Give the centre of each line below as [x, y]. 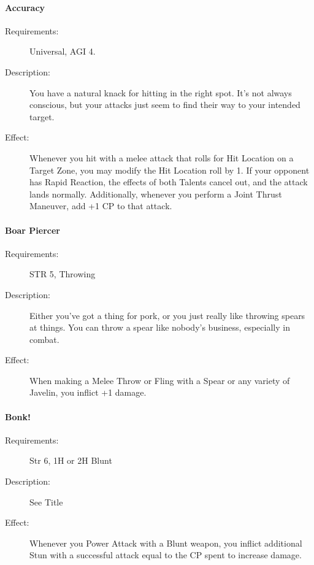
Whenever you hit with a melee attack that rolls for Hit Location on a [162, 157]
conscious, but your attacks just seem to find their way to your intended [165, 105]
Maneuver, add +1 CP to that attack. [101, 206]
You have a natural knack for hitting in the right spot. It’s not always [161, 92]
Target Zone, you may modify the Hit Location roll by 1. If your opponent [170, 170]
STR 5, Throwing [63, 274]
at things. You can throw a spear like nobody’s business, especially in [160, 327]
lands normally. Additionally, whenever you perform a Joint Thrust [156, 194]
